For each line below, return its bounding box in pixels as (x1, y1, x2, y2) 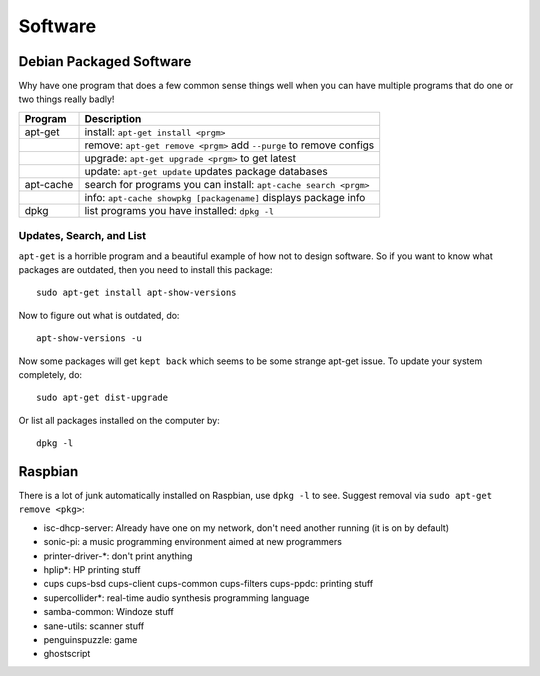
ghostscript (43, 648, 91, 660)
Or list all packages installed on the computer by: (18, 414, 220, 426)
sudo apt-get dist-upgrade (36, 392, 169, 404)
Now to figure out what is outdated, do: (18, 309, 180, 321)
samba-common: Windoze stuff (43, 606, 174, 618)
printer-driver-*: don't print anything (43, 550, 193, 562)
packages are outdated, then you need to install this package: (18, 263, 273, 275)
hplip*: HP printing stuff (43, 563, 141, 575)
